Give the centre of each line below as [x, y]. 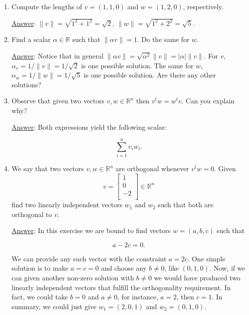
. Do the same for [163, 39]
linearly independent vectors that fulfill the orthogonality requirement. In [121, 287]
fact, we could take [40, 297]
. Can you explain [208, 101]
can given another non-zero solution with [73, 278]
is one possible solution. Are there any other [150, 75]
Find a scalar [31, 39]
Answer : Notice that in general [57, 56]
